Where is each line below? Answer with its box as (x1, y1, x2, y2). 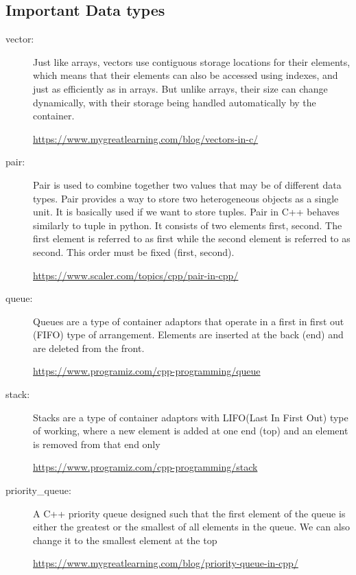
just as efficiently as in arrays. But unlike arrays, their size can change (33, 81, 328, 95)
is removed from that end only (33, 436, 161, 451)
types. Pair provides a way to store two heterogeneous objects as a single (33, 191, 339, 205)
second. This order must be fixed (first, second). (33, 244, 235, 259)
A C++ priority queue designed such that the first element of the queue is (33, 506, 346, 520)
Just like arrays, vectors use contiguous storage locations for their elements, (33, 54, 351, 69)
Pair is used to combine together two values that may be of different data (33, 177, 342, 191)
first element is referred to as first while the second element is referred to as (33, 231, 351, 246)
